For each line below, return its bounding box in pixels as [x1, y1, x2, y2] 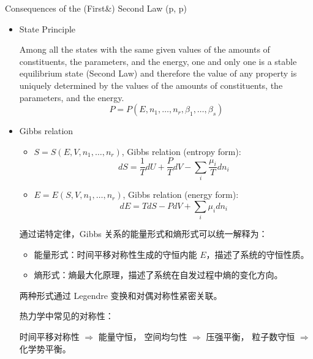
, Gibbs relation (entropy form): [121, 145, 241, 157]
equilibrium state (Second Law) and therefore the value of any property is [19, 67, 297, 80]
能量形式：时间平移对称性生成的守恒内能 [34, 248, 197, 260]
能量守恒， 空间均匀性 [98, 330, 187, 343]
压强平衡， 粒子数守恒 [206, 330, 295, 343]
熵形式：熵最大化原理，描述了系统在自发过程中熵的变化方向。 [34, 268, 283, 281]
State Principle [19, 22, 76, 35]
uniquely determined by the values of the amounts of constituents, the [19, 78, 283, 91]
